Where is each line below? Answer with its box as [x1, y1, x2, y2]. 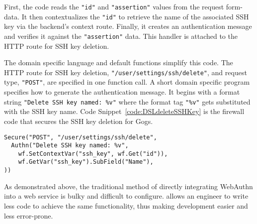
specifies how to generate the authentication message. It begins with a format [4, 87, 240, 97]
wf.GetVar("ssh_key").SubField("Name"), [18, 158, 154, 166]
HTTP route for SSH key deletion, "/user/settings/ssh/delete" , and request [4, 67, 247, 77]
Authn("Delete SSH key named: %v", [11, 142, 129, 149]
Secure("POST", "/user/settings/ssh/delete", [4, 133, 157, 141]
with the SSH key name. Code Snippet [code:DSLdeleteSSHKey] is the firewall [4, 106, 245, 116]
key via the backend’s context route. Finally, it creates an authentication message [4, 21, 252, 31]
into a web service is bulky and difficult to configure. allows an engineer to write [4, 191, 249, 201]
